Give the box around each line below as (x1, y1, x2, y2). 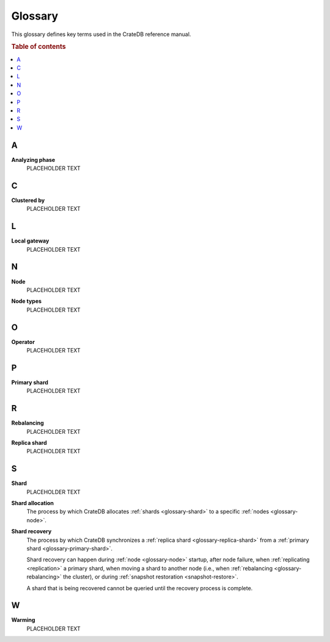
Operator (11, 338, 35, 345)
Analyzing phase (11, 156, 56, 163)
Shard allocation (11, 500, 54, 507)
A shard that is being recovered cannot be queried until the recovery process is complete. (26, 584, 253, 592)
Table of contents (11, 43, 67, 51)
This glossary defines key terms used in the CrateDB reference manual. (11, 31, 191, 38)
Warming (11, 616, 35, 624)
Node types (11, 297, 42, 305)
